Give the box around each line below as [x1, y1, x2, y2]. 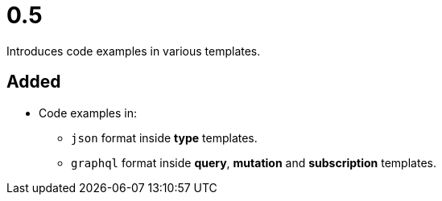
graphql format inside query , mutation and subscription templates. [71, 155, 436, 170]
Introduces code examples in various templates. [6, 43, 261, 58]
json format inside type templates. [71, 130, 258, 145]
